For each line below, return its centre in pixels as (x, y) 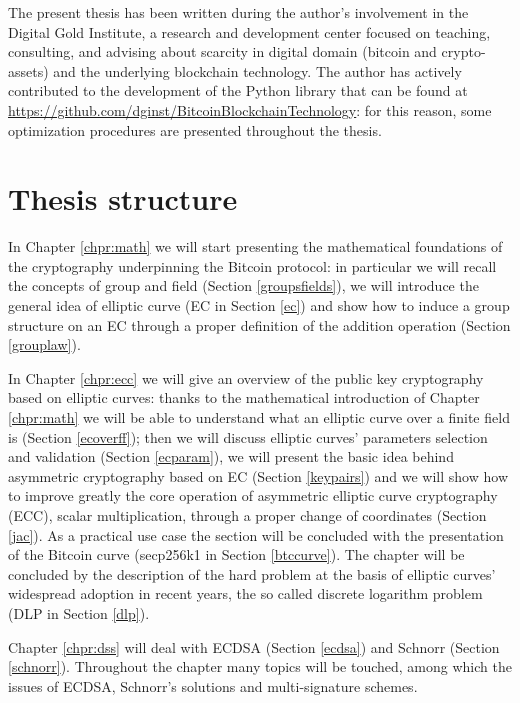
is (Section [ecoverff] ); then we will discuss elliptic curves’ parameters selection (248, 436)
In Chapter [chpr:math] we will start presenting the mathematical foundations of (255, 246)
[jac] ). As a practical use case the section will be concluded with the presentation (256, 534)
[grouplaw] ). (44, 344)
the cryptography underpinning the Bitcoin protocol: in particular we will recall (252, 265)
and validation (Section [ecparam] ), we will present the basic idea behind (231, 456)
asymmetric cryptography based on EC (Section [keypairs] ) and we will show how (258, 475)
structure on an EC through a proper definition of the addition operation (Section (259, 324)
